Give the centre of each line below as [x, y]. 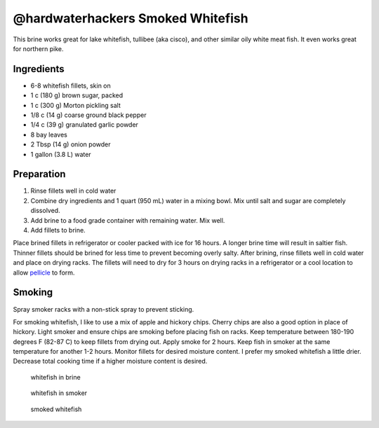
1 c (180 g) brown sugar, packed [77, 95]
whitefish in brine [55, 377]
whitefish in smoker [59, 393]
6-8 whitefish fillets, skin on [71, 85]
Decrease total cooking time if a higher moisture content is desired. [110, 361]
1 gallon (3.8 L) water [61, 154]
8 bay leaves [49, 134]
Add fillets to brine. [58, 230]
